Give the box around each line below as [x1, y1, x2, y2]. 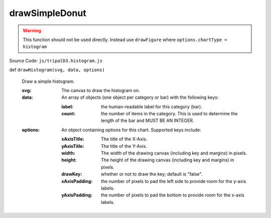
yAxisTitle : [61, 143, 84, 149]
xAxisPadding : [61, 178, 93, 184]
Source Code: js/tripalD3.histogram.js [9, 58, 103, 64]
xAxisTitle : [61, 136, 85, 142]
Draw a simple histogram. [22, 78, 75, 84]
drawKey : [61, 171, 82, 177]
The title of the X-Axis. [101, 136, 148, 142]
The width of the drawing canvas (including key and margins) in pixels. [101, 150, 247, 156]
